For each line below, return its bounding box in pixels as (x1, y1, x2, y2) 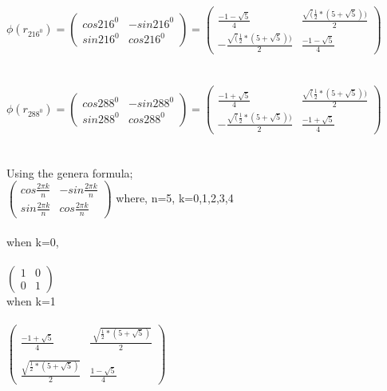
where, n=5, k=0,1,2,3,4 (116, 190, 234, 206)
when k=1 (6, 292, 56, 309)
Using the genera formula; (6, 164, 133, 181)
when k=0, (6, 233, 59, 249)
